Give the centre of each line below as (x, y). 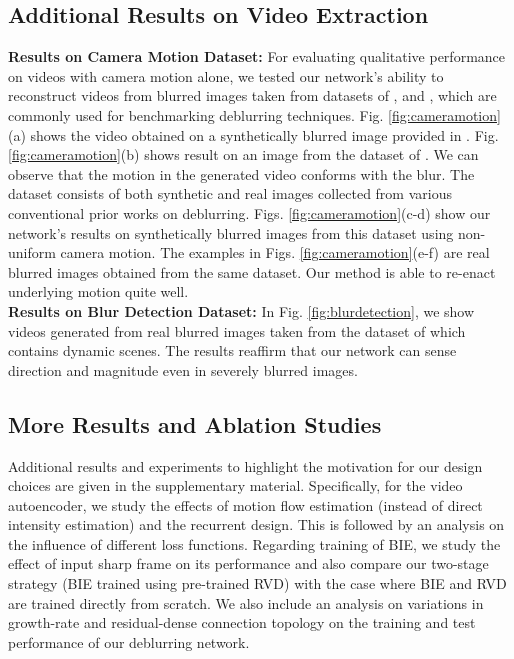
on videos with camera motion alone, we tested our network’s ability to (226, 75)
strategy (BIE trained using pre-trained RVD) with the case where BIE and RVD (257, 583)
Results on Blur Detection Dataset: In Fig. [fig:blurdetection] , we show (241, 310)
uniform (32, 252)
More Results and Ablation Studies (195, 423)
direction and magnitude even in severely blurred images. (183, 369)
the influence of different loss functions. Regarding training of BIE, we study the (254, 543)
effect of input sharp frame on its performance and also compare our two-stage (248, 563)
